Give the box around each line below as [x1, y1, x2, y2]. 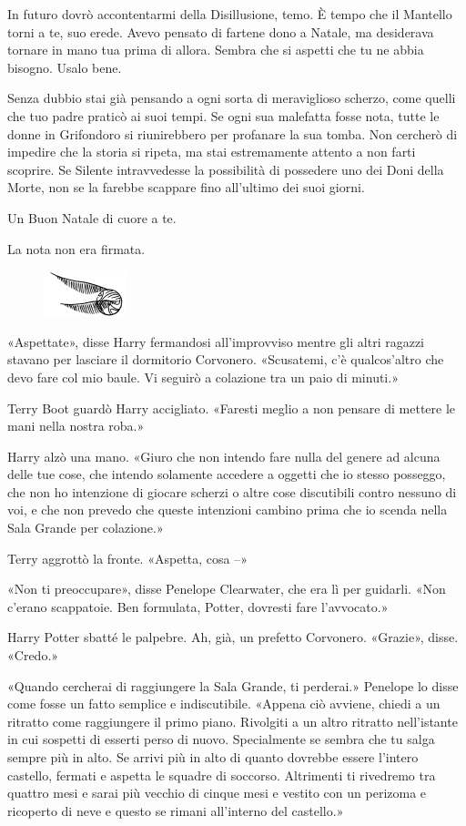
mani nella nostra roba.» [7, 416, 145, 435]
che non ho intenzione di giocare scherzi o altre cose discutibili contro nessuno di [7, 482, 457, 501]
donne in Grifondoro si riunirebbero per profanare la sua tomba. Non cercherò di [7, 124, 458, 143]
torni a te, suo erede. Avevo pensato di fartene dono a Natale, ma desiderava [7, 22, 434, 41]
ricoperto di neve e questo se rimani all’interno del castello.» [7, 801, 344, 820]
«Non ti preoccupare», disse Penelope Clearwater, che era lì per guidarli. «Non [7, 579, 446, 598]
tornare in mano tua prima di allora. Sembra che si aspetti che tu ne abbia [7, 40, 424, 59]
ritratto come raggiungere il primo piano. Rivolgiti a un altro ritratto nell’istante [7, 711, 458, 730]
